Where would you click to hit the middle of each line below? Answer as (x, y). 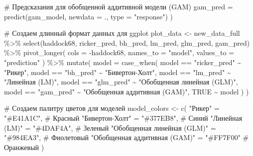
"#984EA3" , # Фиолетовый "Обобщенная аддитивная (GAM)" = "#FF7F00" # (126, 137)
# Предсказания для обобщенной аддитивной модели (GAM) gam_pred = (119, 6)
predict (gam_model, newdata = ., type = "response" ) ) (88, 16)
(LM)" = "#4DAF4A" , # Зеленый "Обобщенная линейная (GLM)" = (110, 127)
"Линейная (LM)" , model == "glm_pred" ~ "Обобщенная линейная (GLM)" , (121, 82)
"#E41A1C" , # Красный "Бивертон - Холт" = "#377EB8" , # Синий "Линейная (123, 117)
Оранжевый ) (24, 147)
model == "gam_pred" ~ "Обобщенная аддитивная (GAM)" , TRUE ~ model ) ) (126, 91)
